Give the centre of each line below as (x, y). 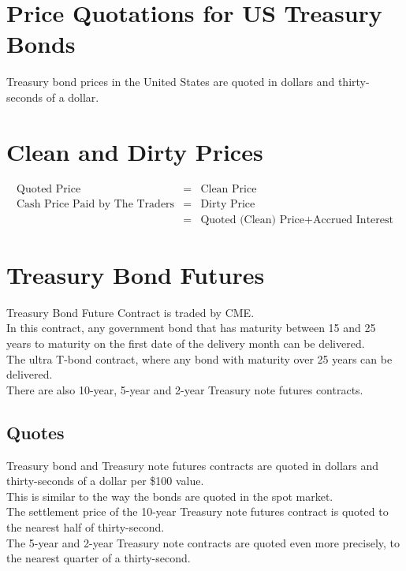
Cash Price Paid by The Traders (96, 204)
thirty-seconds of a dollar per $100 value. (105, 481)
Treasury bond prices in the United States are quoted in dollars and (171, 82)
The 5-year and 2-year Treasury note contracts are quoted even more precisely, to (203, 542)
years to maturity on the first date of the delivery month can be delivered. (186, 343)
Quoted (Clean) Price (253, 220)
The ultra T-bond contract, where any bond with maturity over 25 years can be (199, 358)
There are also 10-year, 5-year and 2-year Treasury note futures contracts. (185, 389)
